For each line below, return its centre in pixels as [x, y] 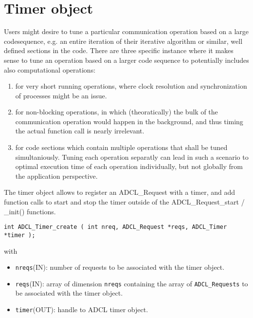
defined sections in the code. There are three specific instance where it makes [119, 50]
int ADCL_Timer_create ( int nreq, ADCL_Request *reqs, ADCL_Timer [116, 227]
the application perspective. [56, 176]
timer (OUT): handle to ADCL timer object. [82, 309]
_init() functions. [30, 211]
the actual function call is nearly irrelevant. [80, 131]
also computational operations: [50, 69]
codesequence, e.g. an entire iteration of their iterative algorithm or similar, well [123, 41]
